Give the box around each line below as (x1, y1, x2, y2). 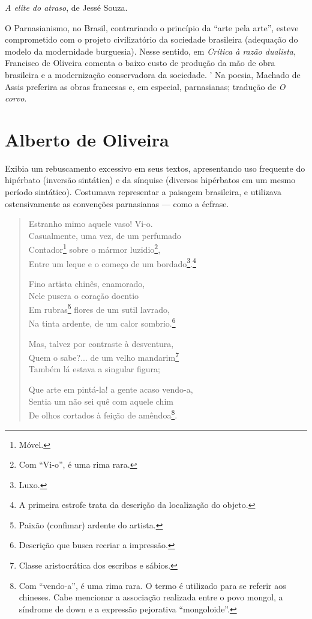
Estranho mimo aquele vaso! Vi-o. (28, 217, 153, 230)
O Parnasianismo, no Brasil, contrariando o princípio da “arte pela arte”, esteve (5, 21, 299, 34)
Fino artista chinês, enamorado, (28, 277, 145, 289)
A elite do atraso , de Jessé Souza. (5, 1, 128, 13)
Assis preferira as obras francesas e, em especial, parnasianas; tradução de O (5, 80, 286, 92)
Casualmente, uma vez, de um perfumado (28, 229, 181, 241)
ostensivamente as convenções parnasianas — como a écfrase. (5, 197, 229, 210)
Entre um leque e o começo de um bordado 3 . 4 (28, 255, 196, 270)
